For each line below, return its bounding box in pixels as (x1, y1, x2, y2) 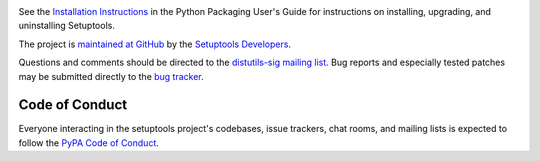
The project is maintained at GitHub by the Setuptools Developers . (18, 38, 292, 50)
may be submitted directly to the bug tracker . (18, 70, 204, 82)
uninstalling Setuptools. (18, 20, 115, 32)
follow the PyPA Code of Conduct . (18, 136, 160, 149)
